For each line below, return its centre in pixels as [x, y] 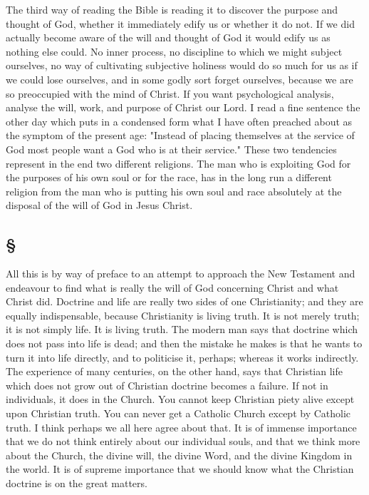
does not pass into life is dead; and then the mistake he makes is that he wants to [184, 343]
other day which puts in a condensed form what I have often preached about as [179, 121]
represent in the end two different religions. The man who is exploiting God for [178, 163]
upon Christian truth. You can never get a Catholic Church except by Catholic [178, 413]
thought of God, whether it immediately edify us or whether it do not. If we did [180, 23]
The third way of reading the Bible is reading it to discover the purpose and [172, 9]
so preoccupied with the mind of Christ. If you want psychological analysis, [170, 93]
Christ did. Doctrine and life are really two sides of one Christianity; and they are [184, 301]
